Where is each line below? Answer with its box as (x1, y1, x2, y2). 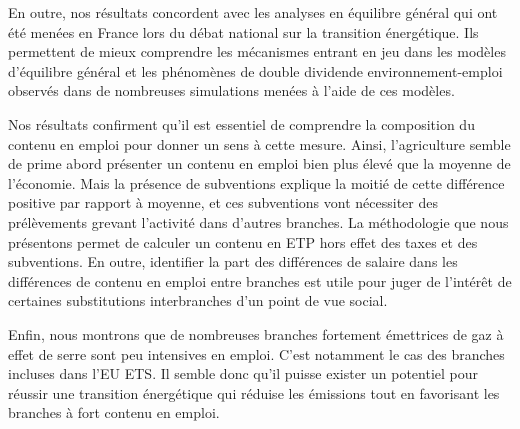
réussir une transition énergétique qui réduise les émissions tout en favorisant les (8, 382, 500, 403)
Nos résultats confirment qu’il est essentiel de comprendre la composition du (8, 113, 475, 134)
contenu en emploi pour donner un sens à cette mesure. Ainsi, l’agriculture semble (8, 133, 511, 154)
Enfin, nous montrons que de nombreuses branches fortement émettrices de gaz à (8, 323, 504, 344)
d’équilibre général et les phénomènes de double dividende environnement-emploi (8, 60, 503, 81)
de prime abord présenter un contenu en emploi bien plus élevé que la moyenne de (8, 153, 511, 174)
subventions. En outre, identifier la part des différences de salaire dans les (8, 251, 458, 272)
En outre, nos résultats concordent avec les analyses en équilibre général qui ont (8, 2, 498, 22)
